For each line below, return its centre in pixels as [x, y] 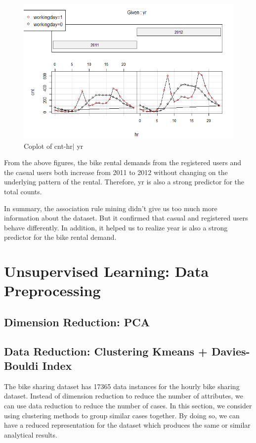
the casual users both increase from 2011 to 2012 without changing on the [116, 172]
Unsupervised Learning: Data [107, 271]
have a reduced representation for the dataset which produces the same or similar [127, 425]
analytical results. [31, 434]
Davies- [231, 351]
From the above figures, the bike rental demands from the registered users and [123, 162]
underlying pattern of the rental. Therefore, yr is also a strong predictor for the [124, 182]
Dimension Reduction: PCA [77, 322]
